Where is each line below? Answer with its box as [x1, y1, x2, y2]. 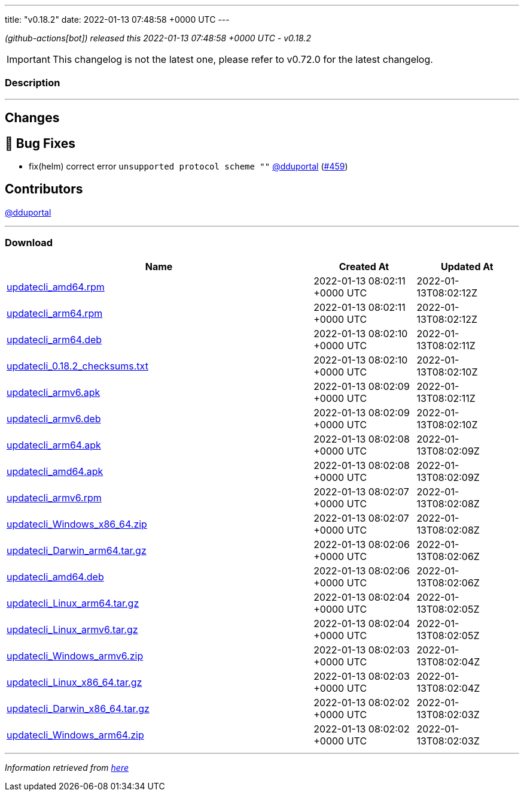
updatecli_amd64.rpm [7, 280, 105, 293]
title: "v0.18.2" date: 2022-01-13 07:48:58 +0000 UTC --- [5, 14, 230, 25]
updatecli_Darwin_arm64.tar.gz [7, 544, 147, 556]
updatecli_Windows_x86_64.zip [7, 517, 147, 530]
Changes [5, 110, 60, 126]
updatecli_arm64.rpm [7, 307, 103, 319]
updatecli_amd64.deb [7, 570, 104, 583]
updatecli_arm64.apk [7, 438, 101, 451]
